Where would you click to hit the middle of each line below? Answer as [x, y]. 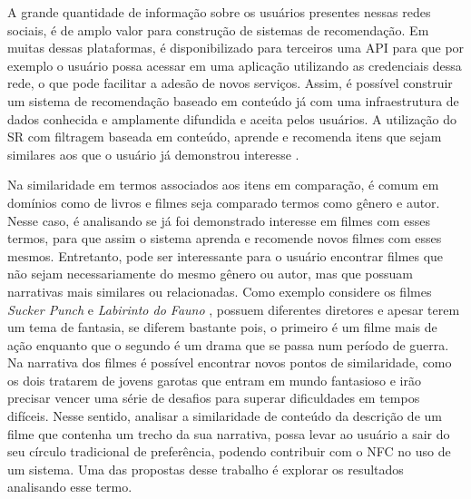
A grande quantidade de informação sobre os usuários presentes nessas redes [219, 12]
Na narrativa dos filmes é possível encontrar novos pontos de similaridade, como [230, 362]
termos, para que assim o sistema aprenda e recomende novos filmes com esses [225, 238]
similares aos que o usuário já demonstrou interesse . [153, 154]
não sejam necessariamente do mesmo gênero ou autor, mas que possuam [211, 274]
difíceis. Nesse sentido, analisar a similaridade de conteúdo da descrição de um [225, 416]
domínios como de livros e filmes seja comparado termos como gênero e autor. [224, 202]
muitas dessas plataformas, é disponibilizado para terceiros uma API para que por [236, 48]
